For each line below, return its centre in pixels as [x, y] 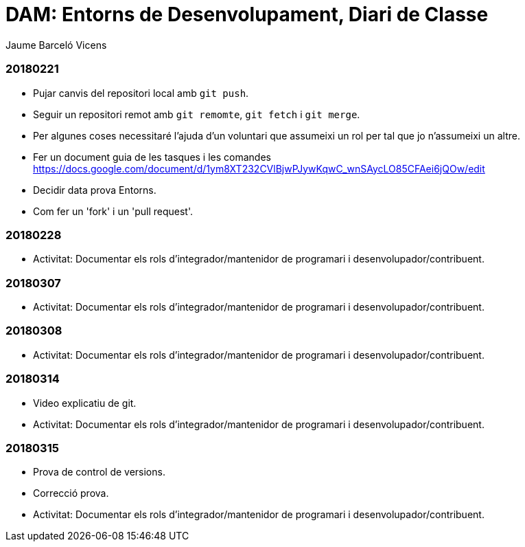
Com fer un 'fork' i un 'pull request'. [113, 211]
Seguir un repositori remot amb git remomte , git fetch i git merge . [197, 114]
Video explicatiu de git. [85, 403]
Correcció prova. [71, 493]
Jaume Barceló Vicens [56, 45]
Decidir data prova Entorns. [95, 190]
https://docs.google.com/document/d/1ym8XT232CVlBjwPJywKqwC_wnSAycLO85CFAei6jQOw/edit [259, 168]
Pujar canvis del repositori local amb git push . [141, 93]
